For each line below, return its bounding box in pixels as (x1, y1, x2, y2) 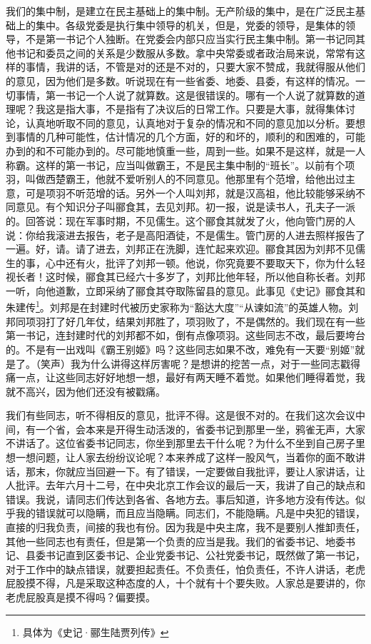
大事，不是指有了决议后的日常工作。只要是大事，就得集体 (75, 101, 345, 116)
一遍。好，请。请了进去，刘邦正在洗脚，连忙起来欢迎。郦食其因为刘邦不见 (6, 241, 355, 256)
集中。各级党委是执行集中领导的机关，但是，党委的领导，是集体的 (35, 17, 345, 32)
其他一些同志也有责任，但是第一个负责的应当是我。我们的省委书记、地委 (6, 533, 345, 548)
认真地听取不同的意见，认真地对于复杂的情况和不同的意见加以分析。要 (25, 115, 355, 130)
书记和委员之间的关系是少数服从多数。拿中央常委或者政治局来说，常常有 (15, 45, 355, 60)
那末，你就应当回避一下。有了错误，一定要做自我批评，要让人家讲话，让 (25, 463, 365, 478)
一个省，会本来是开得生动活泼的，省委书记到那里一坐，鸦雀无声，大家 (35, 421, 365, 436)
